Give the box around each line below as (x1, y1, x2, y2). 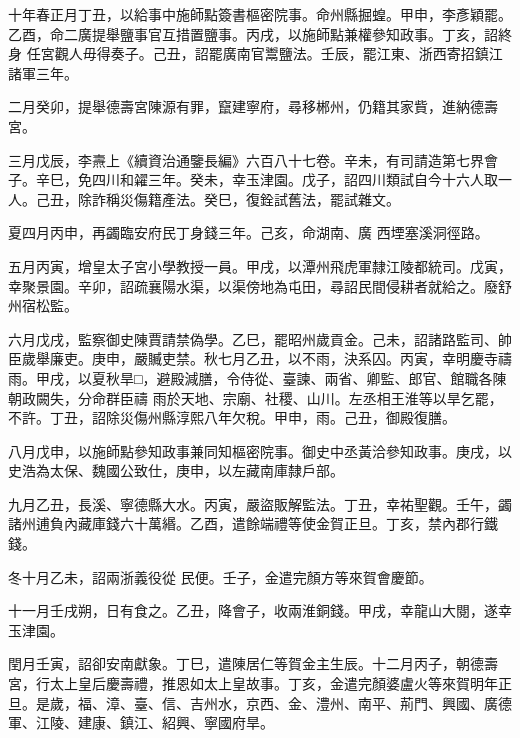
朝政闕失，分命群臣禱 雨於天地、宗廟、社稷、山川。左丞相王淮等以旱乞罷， (8, 387, 503, 408)
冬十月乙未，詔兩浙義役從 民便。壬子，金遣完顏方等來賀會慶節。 (8, 566, 433, 587)
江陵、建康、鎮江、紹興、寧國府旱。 (35, 712, 274, 733)
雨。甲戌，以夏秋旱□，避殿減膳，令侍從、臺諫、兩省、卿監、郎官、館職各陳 (8, 367, 507, 388)
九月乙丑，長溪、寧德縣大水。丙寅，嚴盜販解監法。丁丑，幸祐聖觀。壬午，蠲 (8, 493, 512, 514)
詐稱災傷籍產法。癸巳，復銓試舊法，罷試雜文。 (91, 188, 400, 209)
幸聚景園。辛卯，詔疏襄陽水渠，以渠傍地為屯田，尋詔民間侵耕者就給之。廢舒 (8, 275, 512, 296)
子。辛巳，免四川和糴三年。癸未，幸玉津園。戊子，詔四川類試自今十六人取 (8, 169, 498, 190)
